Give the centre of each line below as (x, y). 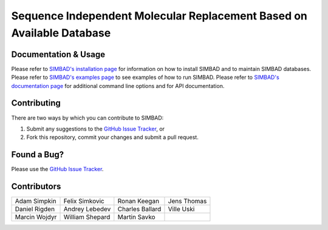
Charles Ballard (139, 209)
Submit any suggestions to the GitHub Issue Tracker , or (96, 129)
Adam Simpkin (36, 201)
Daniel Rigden (35, 209)
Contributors (36, 187)
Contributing (36, 103)
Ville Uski (181, 209)
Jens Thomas (187, 201)
